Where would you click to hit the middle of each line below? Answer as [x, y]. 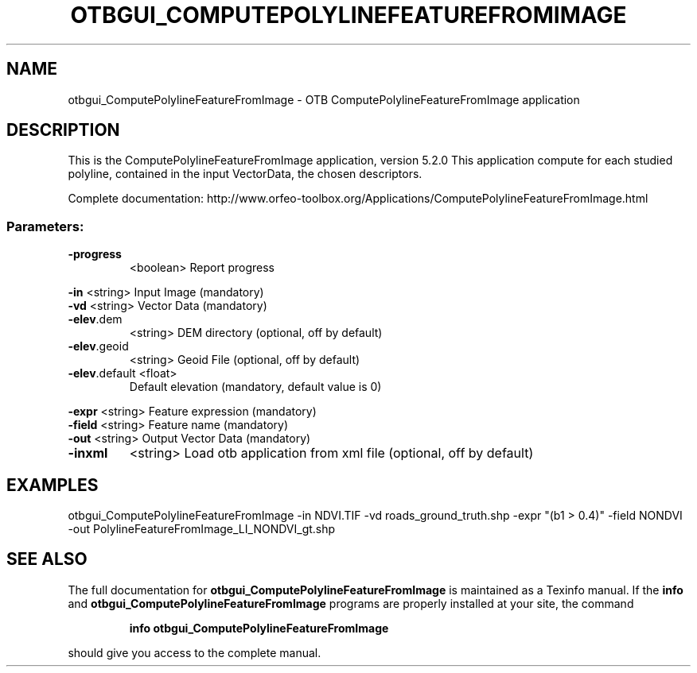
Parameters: [45, 226]
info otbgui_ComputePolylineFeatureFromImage [259, 628]
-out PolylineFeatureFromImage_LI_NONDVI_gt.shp [202, 529]
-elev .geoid [98, 346]
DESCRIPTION [63, 130]
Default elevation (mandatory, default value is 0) [255, 387]
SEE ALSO [47, 559]
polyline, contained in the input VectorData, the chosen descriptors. [245, 174]
